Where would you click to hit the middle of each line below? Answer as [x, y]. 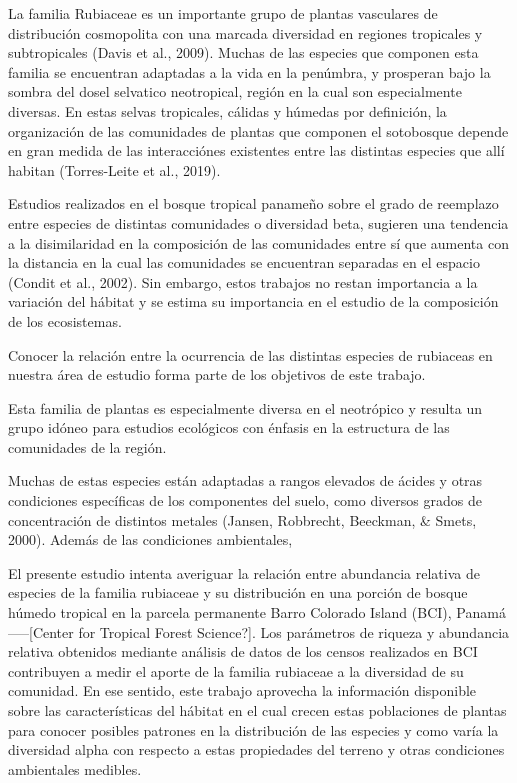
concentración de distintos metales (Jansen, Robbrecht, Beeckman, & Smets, [242, 519]
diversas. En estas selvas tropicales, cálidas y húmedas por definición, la [227, 110]
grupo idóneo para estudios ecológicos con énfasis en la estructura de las [229, 427]
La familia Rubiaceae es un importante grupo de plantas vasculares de [223, 13]
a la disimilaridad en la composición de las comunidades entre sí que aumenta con [258, 242]
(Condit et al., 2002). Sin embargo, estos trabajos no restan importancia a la [243, 281]
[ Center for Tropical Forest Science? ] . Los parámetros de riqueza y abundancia [269, 631]
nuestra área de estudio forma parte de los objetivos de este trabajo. [217, 374]
